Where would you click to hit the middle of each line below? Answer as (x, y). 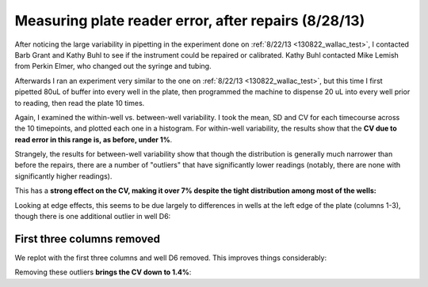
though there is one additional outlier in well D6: (93, 217)
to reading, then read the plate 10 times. (80, 103)
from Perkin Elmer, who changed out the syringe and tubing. (113, 66)
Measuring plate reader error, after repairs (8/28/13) (190, 21)
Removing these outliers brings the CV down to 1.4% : (103, 272)
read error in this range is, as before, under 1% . (94, 139)
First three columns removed (87, 238)
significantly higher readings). (63, 176)
